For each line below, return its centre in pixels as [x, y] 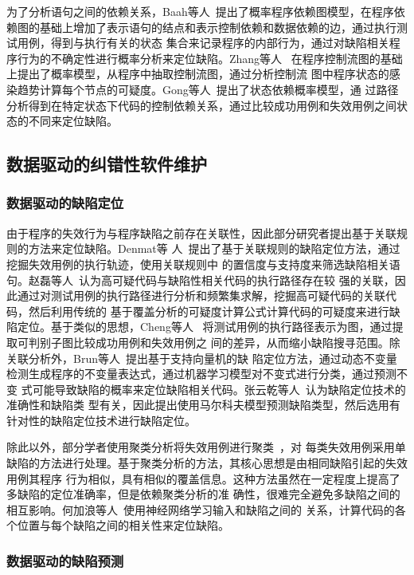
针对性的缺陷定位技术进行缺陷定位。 [101, 420]
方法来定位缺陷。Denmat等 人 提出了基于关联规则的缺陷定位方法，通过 [214, 248]
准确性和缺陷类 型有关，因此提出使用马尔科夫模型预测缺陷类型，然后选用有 [203, 405]
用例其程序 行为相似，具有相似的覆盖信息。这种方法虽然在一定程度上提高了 [203, 478]
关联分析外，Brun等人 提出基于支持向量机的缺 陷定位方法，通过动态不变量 [202, 358]
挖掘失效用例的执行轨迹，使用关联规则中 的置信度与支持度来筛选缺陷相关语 [203, 264]
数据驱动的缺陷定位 [65, 203]
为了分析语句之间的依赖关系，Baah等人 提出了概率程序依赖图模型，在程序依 [206, 11]
